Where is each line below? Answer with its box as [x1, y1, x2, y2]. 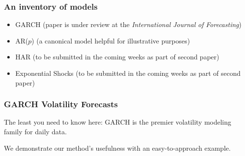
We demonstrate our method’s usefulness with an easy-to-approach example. [4, 142, 231, 153]
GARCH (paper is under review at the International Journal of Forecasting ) [15, 19, 242, 29]
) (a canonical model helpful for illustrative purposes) [31, 35, 190, 45]
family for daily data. [4, 127, 67, 136]
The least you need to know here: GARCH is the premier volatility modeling [4, 117, 231, 127]
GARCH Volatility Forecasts [4, 98, 118, 110]
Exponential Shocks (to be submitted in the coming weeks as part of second [15, 68, 241, 78]
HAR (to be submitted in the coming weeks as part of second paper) [15, 52, 219, 62]
